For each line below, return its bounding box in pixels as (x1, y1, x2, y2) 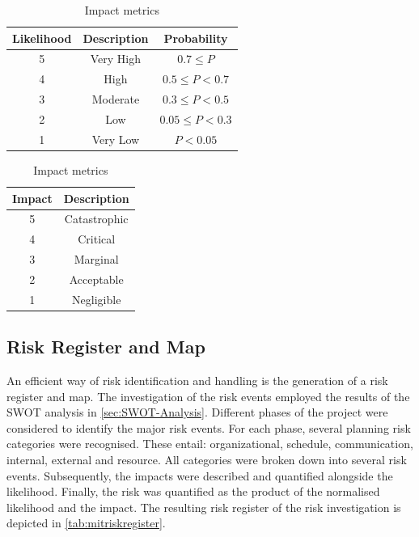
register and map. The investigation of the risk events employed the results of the (6, 387, 410, 404)
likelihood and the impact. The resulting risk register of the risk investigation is (6, 498, 401, 515)
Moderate (91, 91, 140, 108)
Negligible (72, 290, 121, 307)
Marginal (74, 251, 119, 268)
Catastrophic (64, 210, 129, 227)
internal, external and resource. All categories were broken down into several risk (6, 450, 407, 467)
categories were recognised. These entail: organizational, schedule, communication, (6, 435, 413, 452)
